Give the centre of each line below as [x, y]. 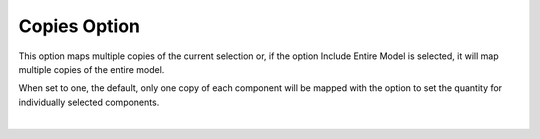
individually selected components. [89, 102]
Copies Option [79, 26]
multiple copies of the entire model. [91, 69]
